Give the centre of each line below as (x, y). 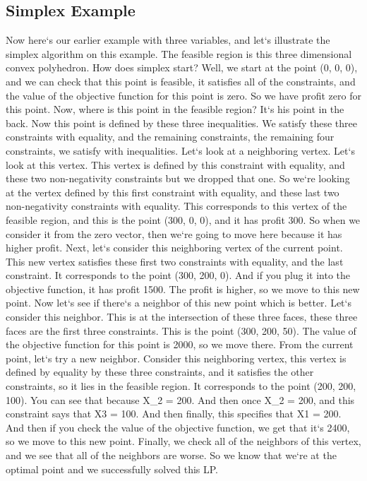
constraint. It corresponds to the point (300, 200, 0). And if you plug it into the (178, 275)
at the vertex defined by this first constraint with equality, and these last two (173, 192)
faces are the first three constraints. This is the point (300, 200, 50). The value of (181, 330)
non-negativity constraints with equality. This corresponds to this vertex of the (176, 206)
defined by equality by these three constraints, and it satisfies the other (160, 372)
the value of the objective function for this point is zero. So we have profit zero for (183, 95)
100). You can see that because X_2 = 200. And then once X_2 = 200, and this (180, 399)
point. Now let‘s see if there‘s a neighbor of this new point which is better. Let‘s (179, 303)
